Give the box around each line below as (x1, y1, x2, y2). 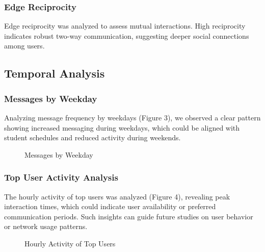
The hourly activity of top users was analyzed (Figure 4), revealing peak (4, 191, 230, 201)
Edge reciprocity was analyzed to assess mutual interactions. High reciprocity (4, 20, 246, 31)
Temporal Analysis (4, 65, 105, 81)
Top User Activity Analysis (4, 171, 118, 184)
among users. (4, 40, 45, 51)
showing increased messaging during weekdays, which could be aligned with (4, 122, 240, 133)
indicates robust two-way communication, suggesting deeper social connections (4, 30, 249, 41)
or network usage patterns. (4, 221, 88, 232)
